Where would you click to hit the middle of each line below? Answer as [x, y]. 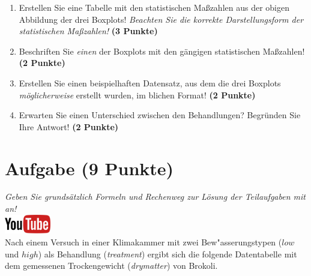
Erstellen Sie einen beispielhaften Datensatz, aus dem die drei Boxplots [150, 82]
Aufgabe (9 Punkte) [89, 168]
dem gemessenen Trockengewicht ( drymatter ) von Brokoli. [111, 265]
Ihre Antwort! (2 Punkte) [69, 126]
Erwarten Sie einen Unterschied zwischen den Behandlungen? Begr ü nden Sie [160, 115]
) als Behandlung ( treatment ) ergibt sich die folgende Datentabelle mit [168, 253]
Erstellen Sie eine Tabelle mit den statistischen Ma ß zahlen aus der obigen [154, 7]
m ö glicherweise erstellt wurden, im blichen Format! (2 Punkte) [137, 94]
